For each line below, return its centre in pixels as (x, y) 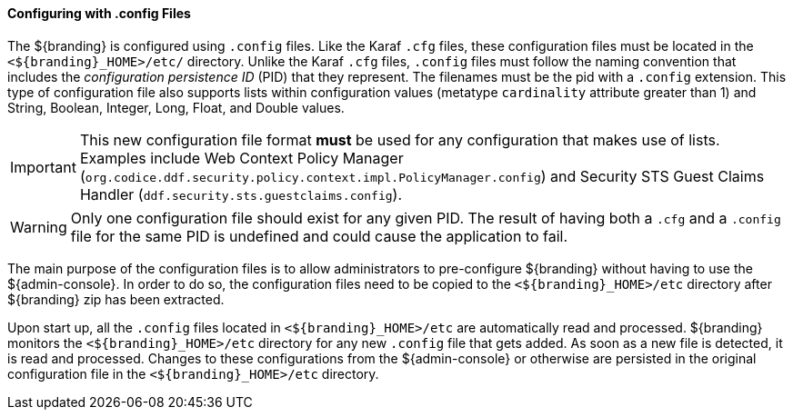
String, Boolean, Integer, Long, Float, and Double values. (176, 107)
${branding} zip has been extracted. (116, 299)
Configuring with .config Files (99, 13)
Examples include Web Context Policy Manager (241, 158)
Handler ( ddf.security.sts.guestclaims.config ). (241, 194)
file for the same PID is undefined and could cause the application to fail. (319, 236)
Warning (39, 227)
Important (43, 167)
